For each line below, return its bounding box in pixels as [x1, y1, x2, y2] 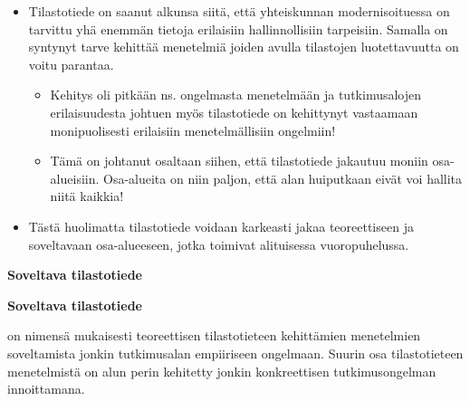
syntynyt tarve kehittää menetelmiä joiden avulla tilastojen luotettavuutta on [28, 37, 459, 56]
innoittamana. [7, 379, 85, 398]
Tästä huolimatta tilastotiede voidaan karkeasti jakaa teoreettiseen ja [28, 216, 414, 235]
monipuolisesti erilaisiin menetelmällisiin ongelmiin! [50, 120, 336, 139]
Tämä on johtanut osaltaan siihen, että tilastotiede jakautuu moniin [50, 151, 428, 170]
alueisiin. [50, 168, 100, 187]
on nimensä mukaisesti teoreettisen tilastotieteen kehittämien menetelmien [7, 326, 421, 345]
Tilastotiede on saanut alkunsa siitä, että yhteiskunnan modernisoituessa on [28, 2, 450, 20]
